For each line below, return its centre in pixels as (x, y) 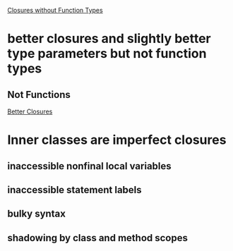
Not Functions (39, 94)
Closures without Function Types (55, 10)
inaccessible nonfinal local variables (89, 166)
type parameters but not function (107, 54)
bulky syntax (36, 214)
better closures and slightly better (109, 39)
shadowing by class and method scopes (98, 238)
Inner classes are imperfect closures (117, 140)
